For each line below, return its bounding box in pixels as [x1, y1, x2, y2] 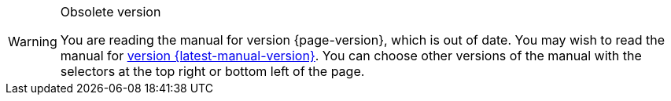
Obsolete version [60, 4, 161, 20]
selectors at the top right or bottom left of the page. [60, 63, 365, 79]
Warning [8, 34, 57, 49]
